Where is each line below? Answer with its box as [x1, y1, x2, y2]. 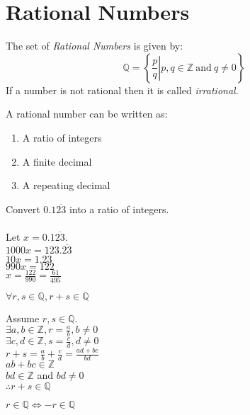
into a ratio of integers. [69, 201, 169, 216]
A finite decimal [22, 154, 92, 169]
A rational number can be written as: [6, 106, 168, 121]
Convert [6, 201, 40, 216]
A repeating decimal [22, 178, 110, 193]
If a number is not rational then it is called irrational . [6, 82, 239, 97]
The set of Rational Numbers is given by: [6, 38, 183, 53]
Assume [6, 310, 40, 325]
